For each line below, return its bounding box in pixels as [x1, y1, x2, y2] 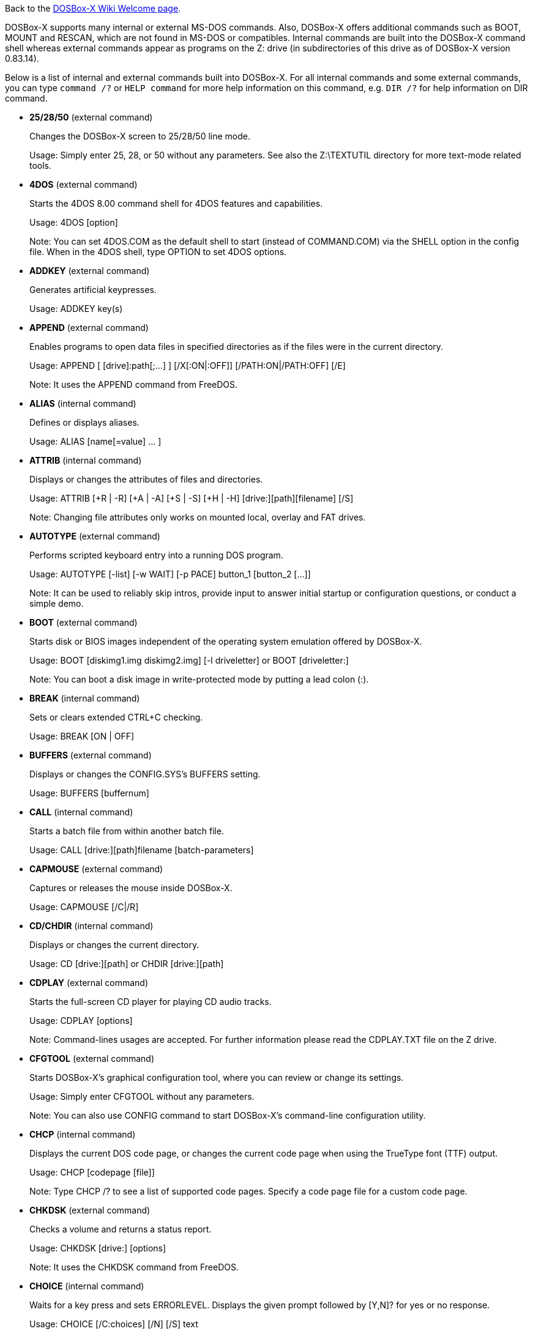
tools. [29, 160, 52, 171]
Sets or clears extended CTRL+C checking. [29, 712, 203, 722]
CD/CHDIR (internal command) [29, 921, 154, 931]
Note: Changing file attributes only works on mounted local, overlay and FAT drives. [29, 512, 366, 522]
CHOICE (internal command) [29, 1281, 144, 1291]
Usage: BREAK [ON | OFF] [29, 731, 135, 741]
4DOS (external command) [29, 179, 138, 190]
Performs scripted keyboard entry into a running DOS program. [29, 550, 283, 560]
